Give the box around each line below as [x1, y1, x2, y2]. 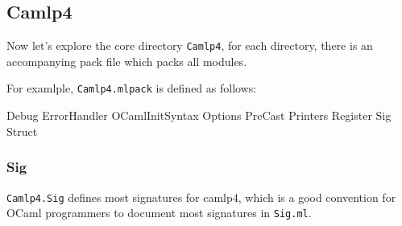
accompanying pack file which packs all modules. [6, 52, 247, 69]
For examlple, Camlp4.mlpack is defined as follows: [6, 80, 257, 97]
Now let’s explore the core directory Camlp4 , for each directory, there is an [6, 37, 373, 54]
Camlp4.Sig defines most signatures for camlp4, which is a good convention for [6, 188, 396, 205]
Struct [6, 122, 38, 139]
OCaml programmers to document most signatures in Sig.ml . [6, 204, 312, 221]
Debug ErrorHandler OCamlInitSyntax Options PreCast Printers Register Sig [6, 107, 392, 124]
